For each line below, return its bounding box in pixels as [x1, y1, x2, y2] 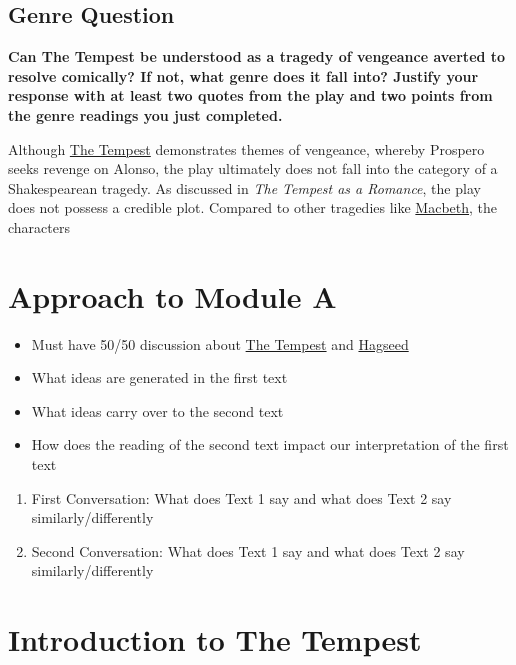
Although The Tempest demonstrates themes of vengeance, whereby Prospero [8, 138, 485, 159]
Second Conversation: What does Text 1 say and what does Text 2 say [31, 540, 465, 561]
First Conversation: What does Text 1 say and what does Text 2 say [31, 487, 452, 508]
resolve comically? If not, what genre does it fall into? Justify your [8, 65, 479, 86]
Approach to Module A [8, 275, 337, 316]
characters [8, 216, 70, 237]
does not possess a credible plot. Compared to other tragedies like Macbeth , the [8, 197, 498, 218]
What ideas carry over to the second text [31, 400, 284, 421]
